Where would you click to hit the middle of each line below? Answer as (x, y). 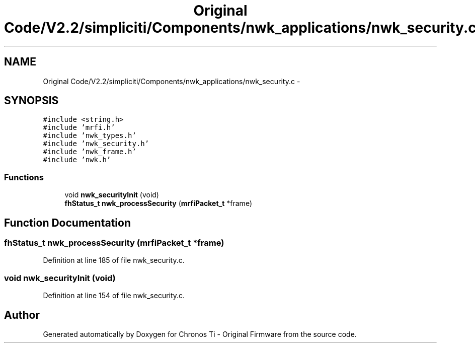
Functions (24, 177)
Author (22, 315)
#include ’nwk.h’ (77, 160)
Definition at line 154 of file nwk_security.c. (114, 296)
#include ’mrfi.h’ (79, 128)
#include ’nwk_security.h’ (96, 144)
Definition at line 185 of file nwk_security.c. (114, 260)
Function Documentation (67, 223)
